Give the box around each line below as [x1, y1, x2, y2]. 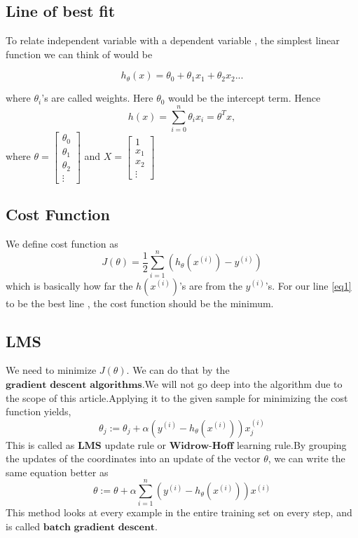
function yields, [6, 404, 71, 419]
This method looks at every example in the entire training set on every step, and [6, 505, 352, 520]
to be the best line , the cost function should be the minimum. [6, 295, 274, 310]
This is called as [6, 437, 75, 452]
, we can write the [268, 451, 345, 466]
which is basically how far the [6, 278, 133, 292]
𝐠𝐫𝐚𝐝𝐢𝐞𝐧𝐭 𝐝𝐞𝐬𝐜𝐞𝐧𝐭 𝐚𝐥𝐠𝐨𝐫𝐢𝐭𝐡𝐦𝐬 [6, 379, 142, 390]
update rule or [104, 437, 167, 452]
